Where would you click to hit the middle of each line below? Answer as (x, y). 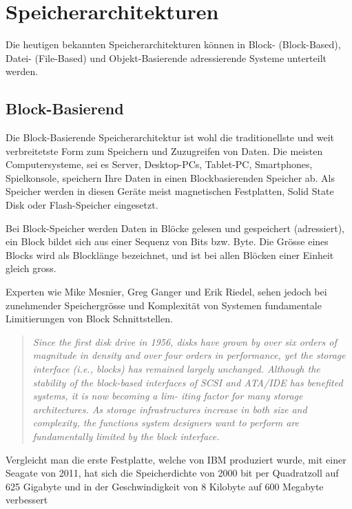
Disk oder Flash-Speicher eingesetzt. (82, 205)
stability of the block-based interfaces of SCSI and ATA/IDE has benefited (188, 382)
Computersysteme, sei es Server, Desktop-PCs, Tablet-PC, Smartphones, (159, 164)
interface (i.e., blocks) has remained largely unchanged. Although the (176, 369)
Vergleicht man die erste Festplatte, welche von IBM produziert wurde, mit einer (176, 459)
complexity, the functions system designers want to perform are (166, 423)
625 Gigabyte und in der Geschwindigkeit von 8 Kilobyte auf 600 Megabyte (165, 486)
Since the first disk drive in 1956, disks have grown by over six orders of (185, 341)
